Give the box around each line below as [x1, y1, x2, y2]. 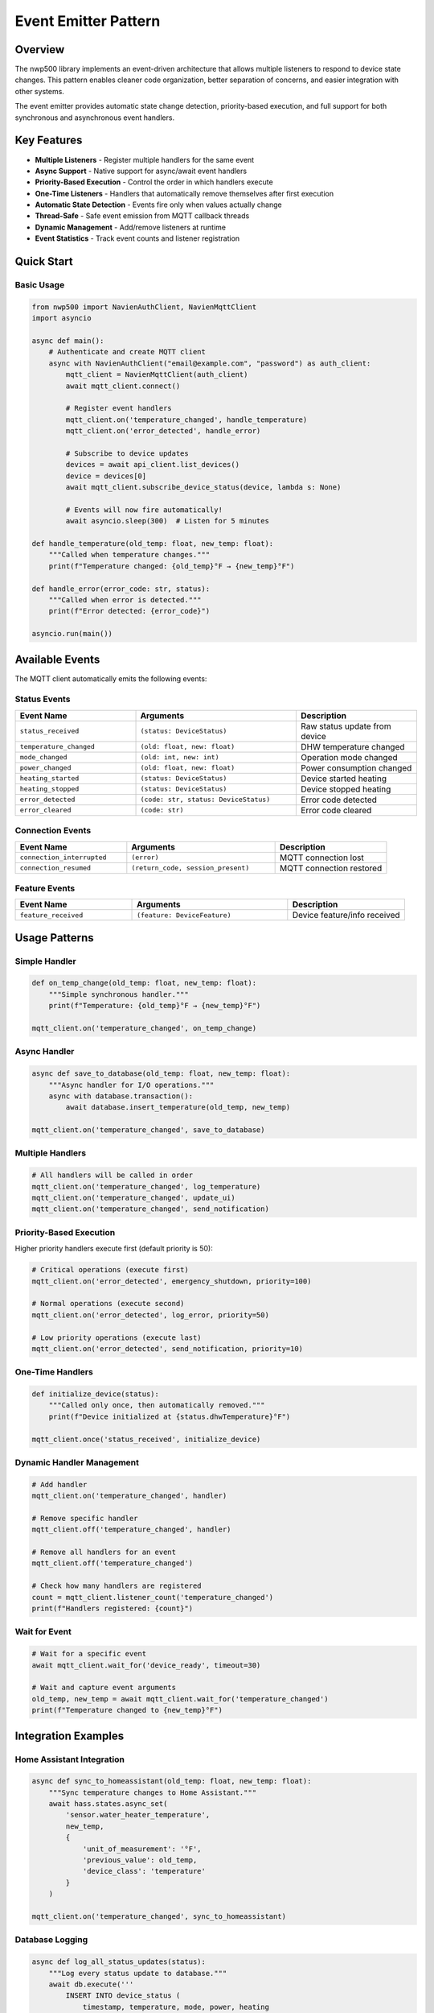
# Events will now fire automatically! [65, 505, 223, 515]
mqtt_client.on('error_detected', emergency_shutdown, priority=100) [31, 1276, 312, 1286]
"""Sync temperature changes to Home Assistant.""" [48, 1788, 257, 1797]
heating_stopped [19, 785, 80, 793]
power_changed [19, 763, 72, 772]
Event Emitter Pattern [14, 12, 161, 30]
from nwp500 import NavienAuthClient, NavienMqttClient [31, 302, 257, 312]
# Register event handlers [65, 403, 172, 413]
